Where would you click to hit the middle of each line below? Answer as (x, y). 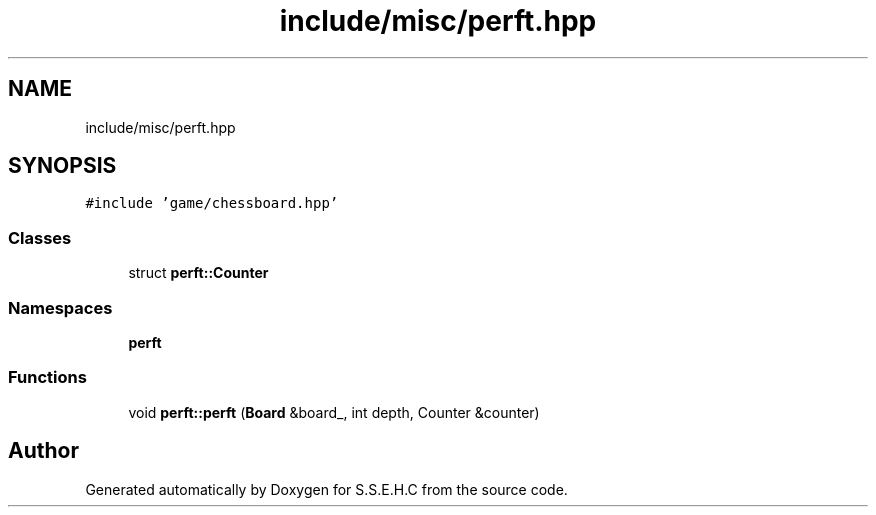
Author (43, 451)
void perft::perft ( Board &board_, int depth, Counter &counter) (334, 412)
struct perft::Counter (198, 273)
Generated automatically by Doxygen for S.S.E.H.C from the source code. (326, 489)
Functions (47, 377)
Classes (40, 237)
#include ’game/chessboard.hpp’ (212, 203)
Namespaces (60, 307)
